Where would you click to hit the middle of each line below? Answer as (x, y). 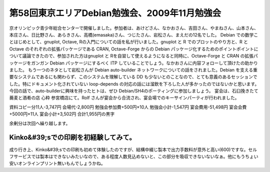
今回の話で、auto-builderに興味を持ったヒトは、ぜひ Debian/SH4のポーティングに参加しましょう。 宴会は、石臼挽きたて (134, 91)
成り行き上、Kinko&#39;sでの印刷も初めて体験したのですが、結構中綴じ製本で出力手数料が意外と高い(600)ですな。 (129, 149)
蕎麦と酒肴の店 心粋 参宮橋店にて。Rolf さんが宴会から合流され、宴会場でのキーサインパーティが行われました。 (124, 98)
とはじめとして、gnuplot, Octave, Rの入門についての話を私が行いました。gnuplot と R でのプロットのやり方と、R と (129, 42)
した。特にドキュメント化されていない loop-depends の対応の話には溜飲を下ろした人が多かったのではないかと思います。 (134, 84)
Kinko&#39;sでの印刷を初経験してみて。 (72, 137)
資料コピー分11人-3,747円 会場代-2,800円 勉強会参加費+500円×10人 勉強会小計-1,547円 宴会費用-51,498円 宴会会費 (128, 107)
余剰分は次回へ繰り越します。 (40, 123)
